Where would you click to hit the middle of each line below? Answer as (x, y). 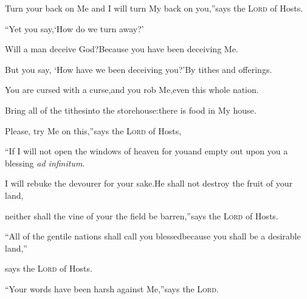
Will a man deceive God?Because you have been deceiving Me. (122, 49)
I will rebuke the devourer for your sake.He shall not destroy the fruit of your (149, 183)
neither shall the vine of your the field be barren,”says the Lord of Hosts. (142, 215)
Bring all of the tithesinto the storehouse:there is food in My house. (131, 110)
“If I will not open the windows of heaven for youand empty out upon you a (147, 151)
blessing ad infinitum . (45, 163)
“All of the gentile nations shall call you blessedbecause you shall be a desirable (153, 236)
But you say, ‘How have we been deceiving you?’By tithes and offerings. (139, 69)
